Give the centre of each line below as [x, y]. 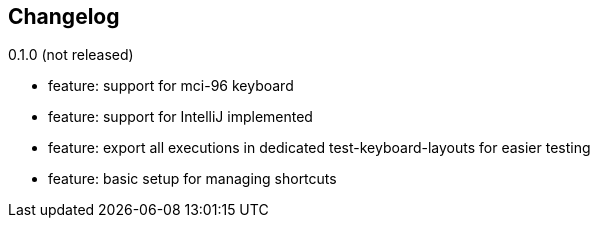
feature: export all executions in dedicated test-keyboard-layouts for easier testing [319, 148]
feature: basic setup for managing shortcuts [192, 179]
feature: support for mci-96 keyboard [171, 86]
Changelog [64, 16]
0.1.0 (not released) [71, 55]
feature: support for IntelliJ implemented [180, 117]
